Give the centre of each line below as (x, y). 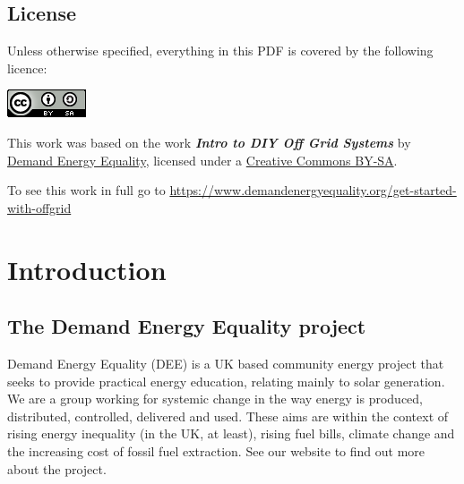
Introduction (87, 269)
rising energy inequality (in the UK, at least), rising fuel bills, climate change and (231, 433)
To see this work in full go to (86, 190)
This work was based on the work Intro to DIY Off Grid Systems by (209, 142)
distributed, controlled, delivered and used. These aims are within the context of (228, 416)
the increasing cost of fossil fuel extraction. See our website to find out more (216, 450)
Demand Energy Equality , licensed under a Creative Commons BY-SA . (202, 160)
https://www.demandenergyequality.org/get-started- (313, 190)
